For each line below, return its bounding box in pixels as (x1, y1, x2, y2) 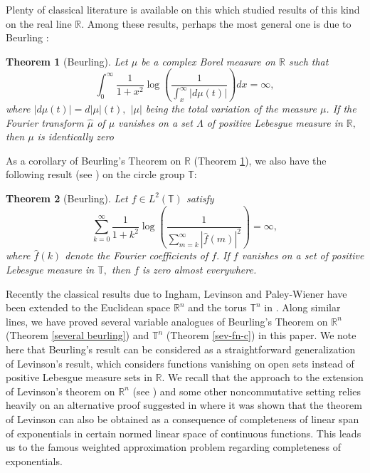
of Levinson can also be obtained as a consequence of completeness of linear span (6, 411, 359, 426)
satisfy (186, 190, 214, 205)
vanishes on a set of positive (241, 248, 364, 263)
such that (288, 53, 329, 68)
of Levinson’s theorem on (6, 383, 115, 398)
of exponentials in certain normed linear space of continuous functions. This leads (6, 425, 361, 440)
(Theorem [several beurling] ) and (6, 328, 149, 343)
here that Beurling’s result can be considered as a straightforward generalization (6, 341, 356, 356)
